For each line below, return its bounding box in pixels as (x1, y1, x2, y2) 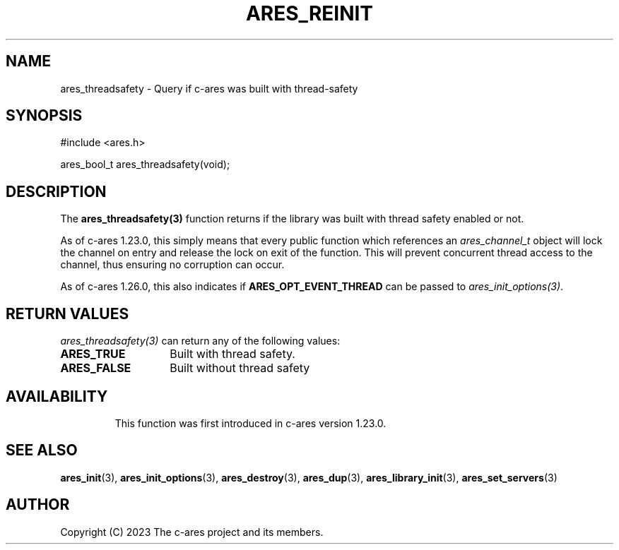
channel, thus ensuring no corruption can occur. (60, 258, 285, 271)
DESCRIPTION (6, 182, 107, 201)
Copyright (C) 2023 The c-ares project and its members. (60, 525, 324, 538)
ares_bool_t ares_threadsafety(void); (60, 158, 230, 171)
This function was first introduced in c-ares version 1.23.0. (114, 417, 387, 429)
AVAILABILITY (6, 387, 108, 405)
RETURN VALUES (6, 304, 129, 323)
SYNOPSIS (6, 107, 83, 125)
